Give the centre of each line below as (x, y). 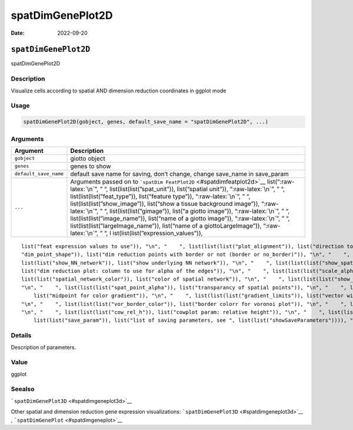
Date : (18, 33)
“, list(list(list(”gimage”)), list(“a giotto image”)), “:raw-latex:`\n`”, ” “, (197, 211)
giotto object (88, 158)
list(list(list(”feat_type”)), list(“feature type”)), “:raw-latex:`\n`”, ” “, (160, 196)
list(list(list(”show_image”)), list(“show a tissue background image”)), (165, 204)
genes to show (91, 166)
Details (21, 335)
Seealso (23, 389)
